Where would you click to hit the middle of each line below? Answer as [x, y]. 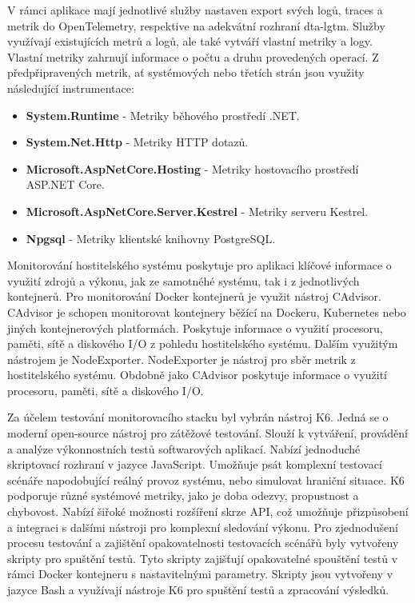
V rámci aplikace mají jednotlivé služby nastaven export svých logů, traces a [195, 10]
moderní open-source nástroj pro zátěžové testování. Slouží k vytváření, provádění [207, 433]
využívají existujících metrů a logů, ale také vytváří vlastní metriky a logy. [190, 41]
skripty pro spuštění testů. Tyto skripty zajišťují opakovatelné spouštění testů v [203, 558]
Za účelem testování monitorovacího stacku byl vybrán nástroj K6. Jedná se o [198, 417]
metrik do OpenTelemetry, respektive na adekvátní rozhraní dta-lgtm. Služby [196, 25]
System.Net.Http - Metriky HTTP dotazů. [137, 142]
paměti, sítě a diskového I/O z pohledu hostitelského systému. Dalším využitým [203, 343]
